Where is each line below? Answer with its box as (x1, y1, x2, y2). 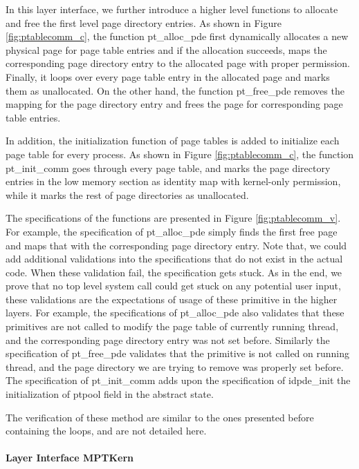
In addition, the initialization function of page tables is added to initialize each (6, 133, 340, 148)
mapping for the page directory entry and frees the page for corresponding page (6, 97, 343, 111)
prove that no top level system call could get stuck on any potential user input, (6, 278, 341, 293)
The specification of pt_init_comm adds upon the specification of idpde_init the (6, 373, 351, 387)
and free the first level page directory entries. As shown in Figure (6, 15, 282, 30)
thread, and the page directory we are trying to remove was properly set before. (6, 359, 344, 374)
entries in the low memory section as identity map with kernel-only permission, (6, 174, 341, 189)
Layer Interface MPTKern (6, 450, 134, 465)
